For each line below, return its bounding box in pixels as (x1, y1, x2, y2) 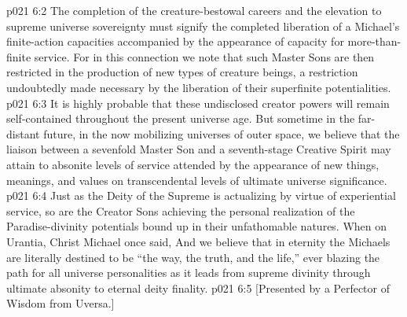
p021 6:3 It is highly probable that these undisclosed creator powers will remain (6, 94, 390, 111)
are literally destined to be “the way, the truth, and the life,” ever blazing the (6, 249, 380, 265)
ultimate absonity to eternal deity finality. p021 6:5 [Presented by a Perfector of (6, 279, 390, 296)
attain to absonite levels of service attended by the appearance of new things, (6, 156, 379, 172)
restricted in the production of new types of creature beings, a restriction (6, 64, 358, 80)
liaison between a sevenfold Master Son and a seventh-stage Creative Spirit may (6, 141, 391, 157)
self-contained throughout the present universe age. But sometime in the (6, 110, 355, 127)
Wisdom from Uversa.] (6, 295, 115, 311)
